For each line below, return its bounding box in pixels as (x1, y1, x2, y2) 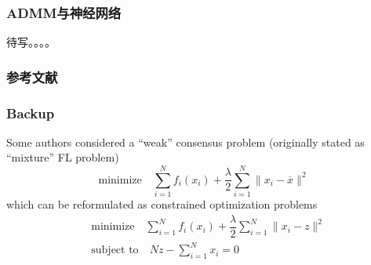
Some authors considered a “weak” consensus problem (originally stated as (6, 133, 365, 150)
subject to (91, 245, 139, 256)
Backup (6, 103, 55, 122)
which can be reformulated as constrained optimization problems (6, 196, 318, 212)
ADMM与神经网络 (6, 2, 122, 22)
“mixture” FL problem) (6, 149, 119, 165)
